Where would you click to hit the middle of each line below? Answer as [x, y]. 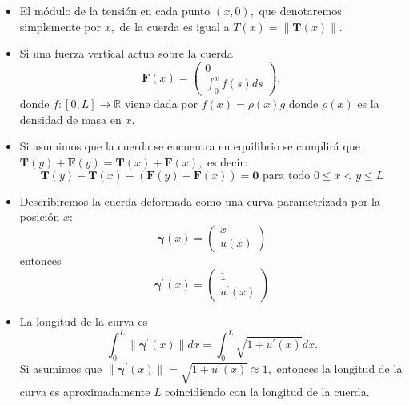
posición [40, 217]
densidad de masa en [70, 119]
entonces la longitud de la [339, 369]
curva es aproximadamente [85, 391]
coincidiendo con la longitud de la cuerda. [267, 391]
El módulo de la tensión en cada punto [115, 10]
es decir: [227, 162]
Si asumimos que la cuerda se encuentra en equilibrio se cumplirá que [190, 146]
